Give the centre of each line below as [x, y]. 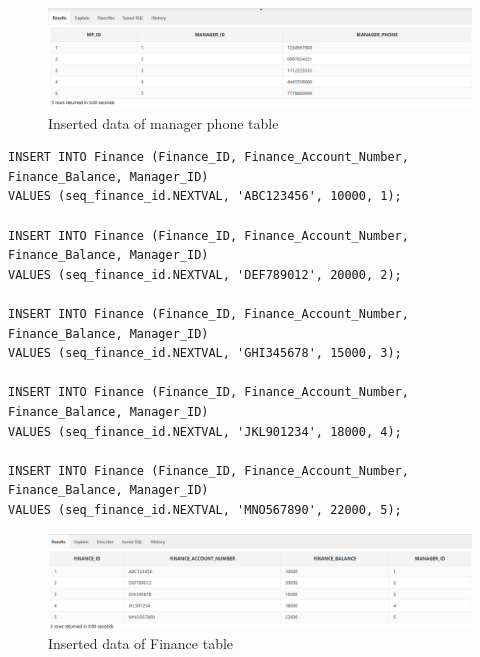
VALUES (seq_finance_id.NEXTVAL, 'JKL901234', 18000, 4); [205, 431]
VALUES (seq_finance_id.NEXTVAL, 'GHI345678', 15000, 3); [205, 353]
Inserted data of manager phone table [163, 122]
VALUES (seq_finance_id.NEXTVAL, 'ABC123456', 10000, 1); [205, 196]
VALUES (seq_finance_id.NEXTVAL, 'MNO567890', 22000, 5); [205, 509]
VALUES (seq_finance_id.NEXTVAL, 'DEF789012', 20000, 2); [205, 274]
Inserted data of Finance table [141, 643]
